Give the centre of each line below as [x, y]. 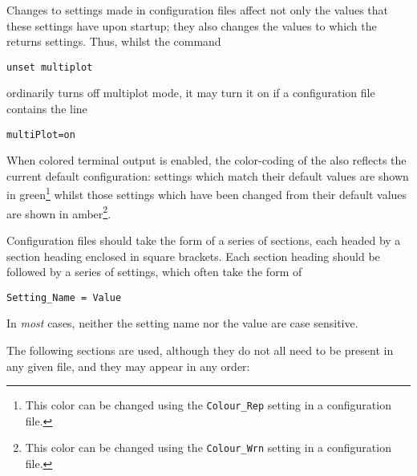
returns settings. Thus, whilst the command [114, 41]
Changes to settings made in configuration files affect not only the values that [198, 10]
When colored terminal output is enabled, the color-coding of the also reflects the [206, 160]
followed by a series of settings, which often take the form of [154, 272]
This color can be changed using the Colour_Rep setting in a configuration [208, 405]
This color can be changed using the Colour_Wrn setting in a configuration [208, 448]
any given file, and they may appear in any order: [128, 366]
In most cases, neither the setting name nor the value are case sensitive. [182, 323]
